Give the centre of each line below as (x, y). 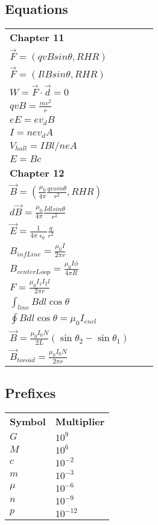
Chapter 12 (37, 172)
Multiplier (80, 421)
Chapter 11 (37, 37)
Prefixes (30, 392)
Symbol (28, 421)
